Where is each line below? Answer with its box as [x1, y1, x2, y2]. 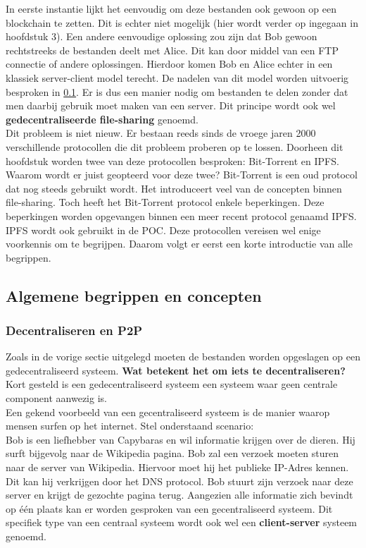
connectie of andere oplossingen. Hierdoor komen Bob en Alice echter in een [6, 56, 333, 71]
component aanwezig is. [6, 391, 107, 406]
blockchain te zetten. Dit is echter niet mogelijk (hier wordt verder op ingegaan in [6, 15, 358, 30]
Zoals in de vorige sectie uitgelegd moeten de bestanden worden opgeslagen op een [6, 349, 360, 364]
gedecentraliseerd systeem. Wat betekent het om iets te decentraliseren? [6, 363, 346, 377]
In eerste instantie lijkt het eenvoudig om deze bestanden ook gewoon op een [6, 1, 337, 16]
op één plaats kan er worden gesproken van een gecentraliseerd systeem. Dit [6, 501, 333, 516]
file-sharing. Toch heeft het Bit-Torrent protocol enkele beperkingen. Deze [6, 195, 324, 209]
